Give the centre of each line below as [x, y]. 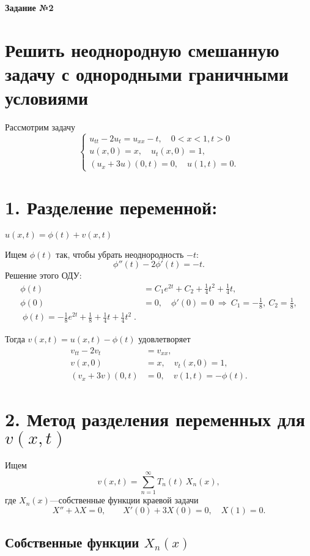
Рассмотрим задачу [40, 127]
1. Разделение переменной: [111, 207]
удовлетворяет [164, 339]
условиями [47, 98]
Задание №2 [29, 7]
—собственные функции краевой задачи [124, 500]
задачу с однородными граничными [147, 73]
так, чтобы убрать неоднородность [120, 254]
